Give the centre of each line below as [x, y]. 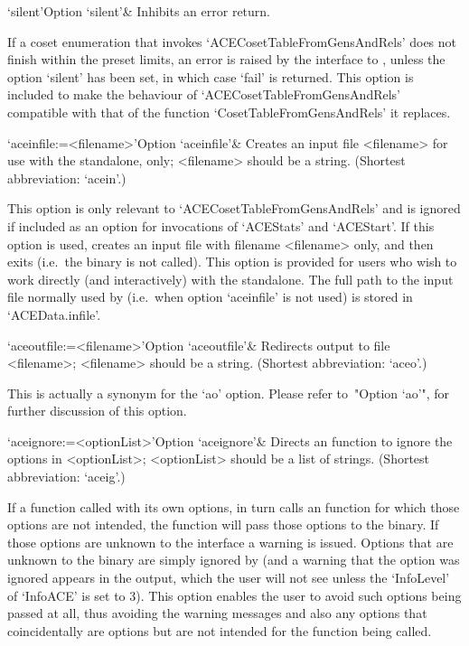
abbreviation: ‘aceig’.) [66, 477]
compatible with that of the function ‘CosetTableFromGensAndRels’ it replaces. [229, 112]
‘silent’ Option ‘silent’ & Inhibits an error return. [139, 11]
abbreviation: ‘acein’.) [67, 178]
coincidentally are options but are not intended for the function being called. [220, 630]
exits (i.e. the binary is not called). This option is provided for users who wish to [232, 262]
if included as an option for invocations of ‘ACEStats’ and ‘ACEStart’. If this [221, 225]
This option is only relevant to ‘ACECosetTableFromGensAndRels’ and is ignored [234, 208]
